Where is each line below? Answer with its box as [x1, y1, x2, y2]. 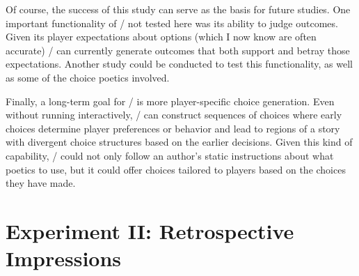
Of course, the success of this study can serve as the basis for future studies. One [6, 2, 351, 16]
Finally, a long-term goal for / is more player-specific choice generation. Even [6, 93, 335, 108]
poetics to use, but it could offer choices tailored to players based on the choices [6, 162, 346, 176]
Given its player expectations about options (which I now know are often [6, 29, 317, 44]
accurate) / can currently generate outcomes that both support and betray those [6, 43, 350, 57]
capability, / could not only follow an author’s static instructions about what [6, 148, 334, 162]
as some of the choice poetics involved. [6, 70, 170, 84]
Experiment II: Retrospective [6, 216, 294, 245]
